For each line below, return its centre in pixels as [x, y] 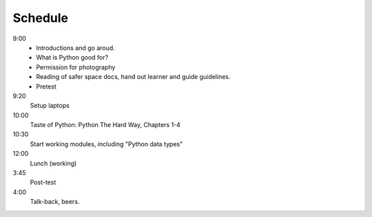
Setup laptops [50, 106]
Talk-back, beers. [55, 202]
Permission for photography [76, 67]
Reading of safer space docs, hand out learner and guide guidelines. [133, 77]
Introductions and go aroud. [75, 47]
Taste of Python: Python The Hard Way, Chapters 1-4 [105, 125]
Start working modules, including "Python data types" [106, 144]
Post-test [43, 183]
